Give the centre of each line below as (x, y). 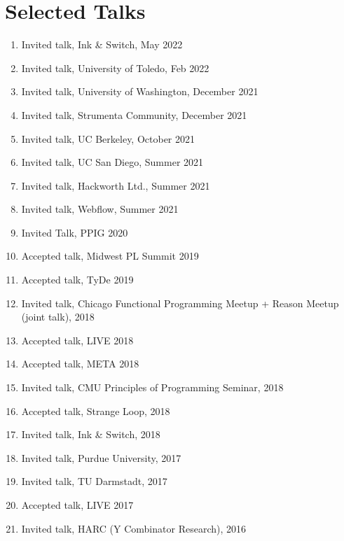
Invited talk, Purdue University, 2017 (101, 457)
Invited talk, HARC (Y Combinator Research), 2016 (133, 528)
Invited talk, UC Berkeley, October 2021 (108, 138)
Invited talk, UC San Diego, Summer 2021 (112, 162)
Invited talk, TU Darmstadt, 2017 (94, 481)
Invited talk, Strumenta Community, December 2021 (134, 114)
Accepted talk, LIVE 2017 (77, 505)
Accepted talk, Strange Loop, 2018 (96, 410)
